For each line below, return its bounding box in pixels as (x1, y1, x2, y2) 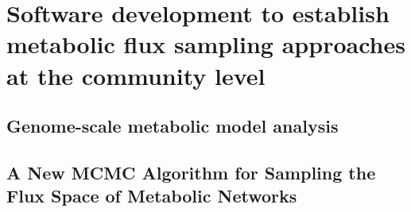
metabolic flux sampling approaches (6, 28, 405, 60)
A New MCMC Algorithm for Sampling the (6, 160, 376, 184)
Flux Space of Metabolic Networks (6, 183, 297, 208)
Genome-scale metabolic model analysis (6, 114, 339, 138)
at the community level (6, 59, 266, 91)
